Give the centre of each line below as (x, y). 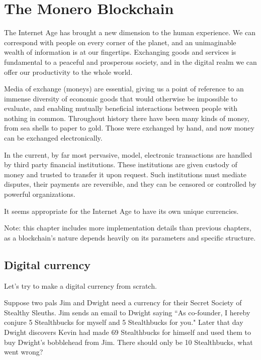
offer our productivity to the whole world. (68, 72)
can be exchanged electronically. (53, 138)
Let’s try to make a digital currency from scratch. (80, 285)
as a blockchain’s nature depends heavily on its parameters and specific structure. (130, 237)
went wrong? (24, 352)
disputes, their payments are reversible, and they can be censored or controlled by (130, 184)
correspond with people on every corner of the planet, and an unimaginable (120, 42)
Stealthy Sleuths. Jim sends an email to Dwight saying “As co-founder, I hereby (127, 312)
